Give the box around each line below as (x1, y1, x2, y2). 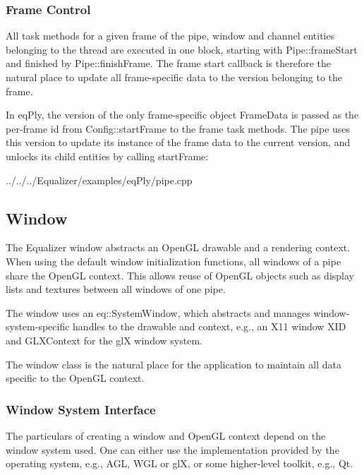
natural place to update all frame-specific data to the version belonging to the (6, 70, 343, 84)
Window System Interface (6, 400, 156, 418)
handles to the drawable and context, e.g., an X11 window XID (73, 319, 346, 334)
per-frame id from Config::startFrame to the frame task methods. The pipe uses (6, 121, 351, 136)
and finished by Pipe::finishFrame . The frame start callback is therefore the (6, 56, 331, 71)
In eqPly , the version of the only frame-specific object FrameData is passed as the (6, 107, 359, 122)
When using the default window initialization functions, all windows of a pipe (6, 253, 341, 268)
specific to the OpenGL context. (6, 371, 145, 385)
